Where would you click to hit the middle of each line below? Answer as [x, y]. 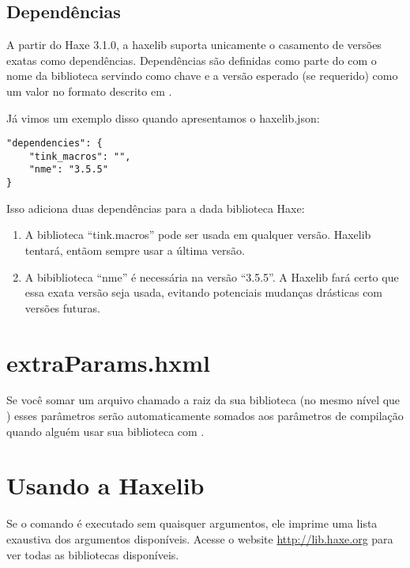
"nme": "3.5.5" [68, 170]
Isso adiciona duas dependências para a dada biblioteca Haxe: [156, 208]
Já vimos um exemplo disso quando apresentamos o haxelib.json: [163, 117]
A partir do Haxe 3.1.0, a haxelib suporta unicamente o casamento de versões [194, 45]
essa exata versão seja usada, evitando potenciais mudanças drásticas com [204, 292]
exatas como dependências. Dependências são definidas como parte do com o [192, 60]
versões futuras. [62, 307]
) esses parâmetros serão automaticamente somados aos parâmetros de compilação [205, 416]
